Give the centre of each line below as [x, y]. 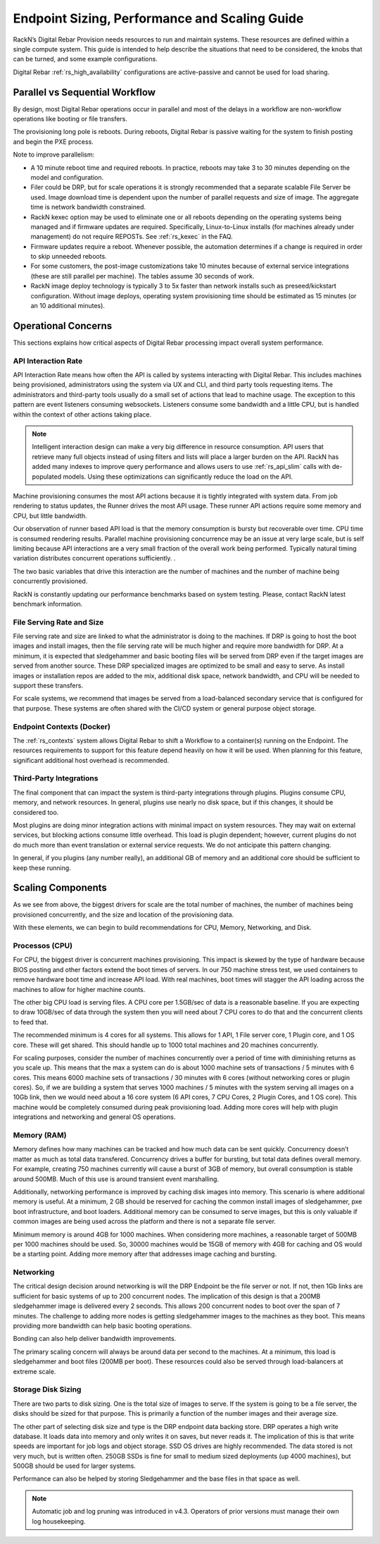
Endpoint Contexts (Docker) [62, 726]
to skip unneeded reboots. [69, 257]
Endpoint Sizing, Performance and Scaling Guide [158, 18]
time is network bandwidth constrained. [88, 207]
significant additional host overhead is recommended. [91, 760]
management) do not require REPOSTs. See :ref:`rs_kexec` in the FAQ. [132, 237]
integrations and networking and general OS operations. [94, 1117]
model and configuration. [67, 177]
